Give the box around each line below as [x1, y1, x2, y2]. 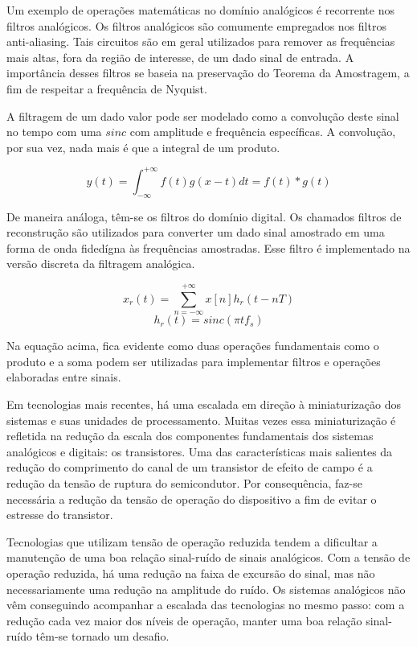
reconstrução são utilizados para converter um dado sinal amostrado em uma [6, 224, 385, 241]
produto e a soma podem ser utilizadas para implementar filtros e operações [6, 352, 381, 369]
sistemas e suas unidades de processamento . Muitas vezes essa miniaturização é [6, 411, 396, 428]
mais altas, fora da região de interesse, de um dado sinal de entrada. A [6, 48, 354, 65]
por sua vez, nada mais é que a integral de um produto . [6, 138, 280, 155]
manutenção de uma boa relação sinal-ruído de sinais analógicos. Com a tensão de [6, 549, 411, 566]
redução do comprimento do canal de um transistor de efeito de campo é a [6, 459, 373, 476]
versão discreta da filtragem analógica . [6, 255, 195, 272]
